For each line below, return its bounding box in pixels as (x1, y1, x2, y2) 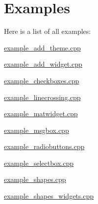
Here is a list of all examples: (4, 26, 91, 36)
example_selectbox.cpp (4, 157, 74, 168)
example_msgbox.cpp (4, 125, 69, 135)
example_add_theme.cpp (4, 42, 81, 52)
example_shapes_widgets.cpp (4, 191, 94, 201)
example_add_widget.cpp (4, 59, 82, 69)
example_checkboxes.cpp (4, 75, 79, 85)
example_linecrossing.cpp (4, 92, 81, 102)
